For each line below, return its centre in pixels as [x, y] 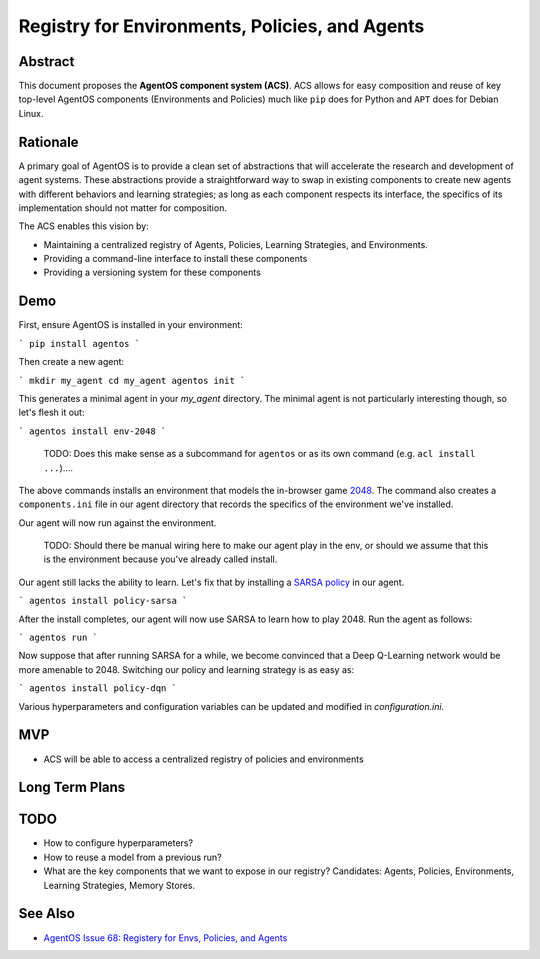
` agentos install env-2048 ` [92, 431]
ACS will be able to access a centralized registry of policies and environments [203, 759]
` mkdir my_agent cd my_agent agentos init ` [132, 380]
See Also [46, 913]
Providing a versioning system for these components [152, 272]
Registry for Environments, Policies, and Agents [221, 26]
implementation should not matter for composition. [122, 207]
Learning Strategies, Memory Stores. [119, 885]
